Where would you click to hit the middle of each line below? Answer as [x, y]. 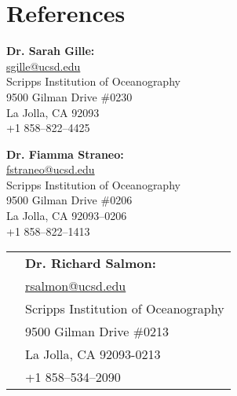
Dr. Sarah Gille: [51, 51]
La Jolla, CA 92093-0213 [93, 354]
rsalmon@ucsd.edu [76, 286]
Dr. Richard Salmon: [91, 263]
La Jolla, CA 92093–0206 [67, 216]
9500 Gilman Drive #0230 [69, 96]
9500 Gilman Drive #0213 [97, 332]
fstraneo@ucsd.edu [51, 169]
